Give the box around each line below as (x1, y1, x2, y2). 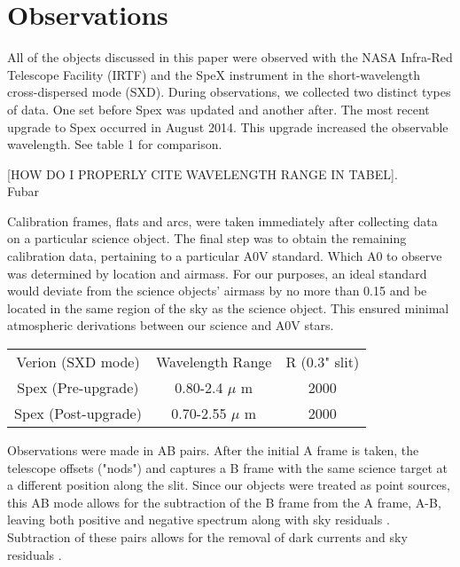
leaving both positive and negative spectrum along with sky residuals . (7, 510, 390, 529)
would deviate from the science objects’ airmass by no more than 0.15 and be (7, 281, 427, 300)
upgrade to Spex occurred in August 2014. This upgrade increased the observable (7, 117, 448, 136)
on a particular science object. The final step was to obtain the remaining (7, 229, 407, 248)
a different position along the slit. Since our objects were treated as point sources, (7, 476, 450, 494)
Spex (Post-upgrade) (14, 403, 142, 424)
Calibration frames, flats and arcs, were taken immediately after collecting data (7, 211, 438, 230)
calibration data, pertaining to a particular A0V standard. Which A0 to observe (7, 247, 442, 265)
